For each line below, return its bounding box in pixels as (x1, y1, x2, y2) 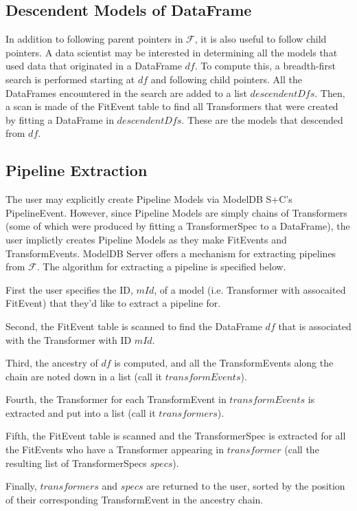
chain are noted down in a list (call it (5, 369, 163, 383)
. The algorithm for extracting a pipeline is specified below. (36, 259, 286, 274)
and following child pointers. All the (150, 72, 302, 86)
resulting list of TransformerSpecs (5, 455, 147, 470)
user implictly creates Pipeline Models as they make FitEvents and (5, 232, 287, 246)
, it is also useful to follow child (194, 32, 327, 46)
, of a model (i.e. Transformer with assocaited (154, 282, 346, 296)
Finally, (5, 479, 37, 493)
